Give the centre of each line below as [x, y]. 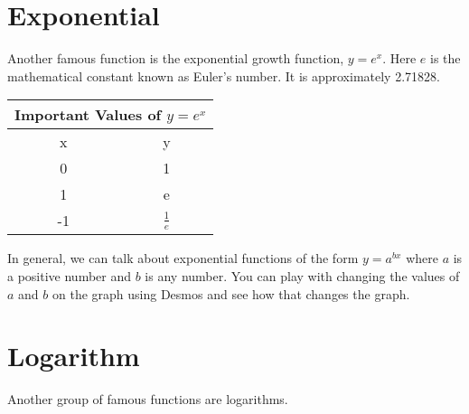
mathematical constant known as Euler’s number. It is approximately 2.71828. [224, 75]
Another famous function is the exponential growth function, [176, 58]
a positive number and [70, 275]
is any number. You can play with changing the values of [302, 275]
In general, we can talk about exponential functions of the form [183, 258]
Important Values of [88, 115]
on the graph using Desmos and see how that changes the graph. [231, 293]
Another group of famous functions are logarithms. [148, 399]
